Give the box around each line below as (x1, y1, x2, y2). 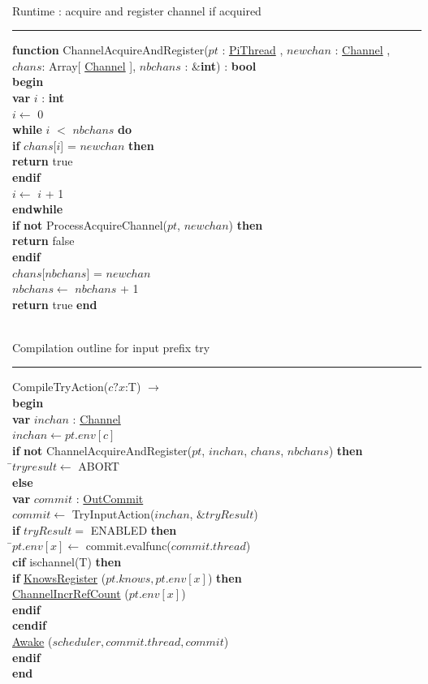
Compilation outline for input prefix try (12, 338, 210, 355)
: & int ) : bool (184, 57, 257, 74)
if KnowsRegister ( (12, 569, 106, 586)
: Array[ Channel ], (41, 57, 136, 74)
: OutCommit (76, 489, 144, 506)
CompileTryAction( (12, 378, 109, 395)
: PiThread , (222, 41, 283, 58)
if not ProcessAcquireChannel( (12, 216, 167, 233)
